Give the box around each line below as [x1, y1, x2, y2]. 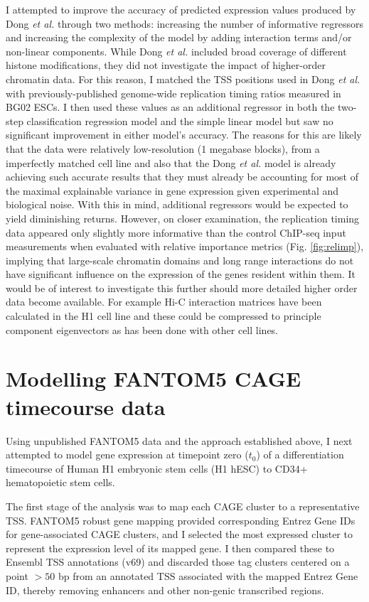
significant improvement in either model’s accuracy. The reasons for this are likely [6, 127, 362, 142]
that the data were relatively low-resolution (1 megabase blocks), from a [6, 141, 320, 156]
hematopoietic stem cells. [6, 475, 115, 490]
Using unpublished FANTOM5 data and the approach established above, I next [6, 433, 353, 448]
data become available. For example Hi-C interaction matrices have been [6, 294, 322, 309]
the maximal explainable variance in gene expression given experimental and [6, 183, 339, 198]
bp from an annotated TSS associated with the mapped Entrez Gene [58, 568, 358, 583]
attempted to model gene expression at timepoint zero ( [6, 447, 249, 462]
